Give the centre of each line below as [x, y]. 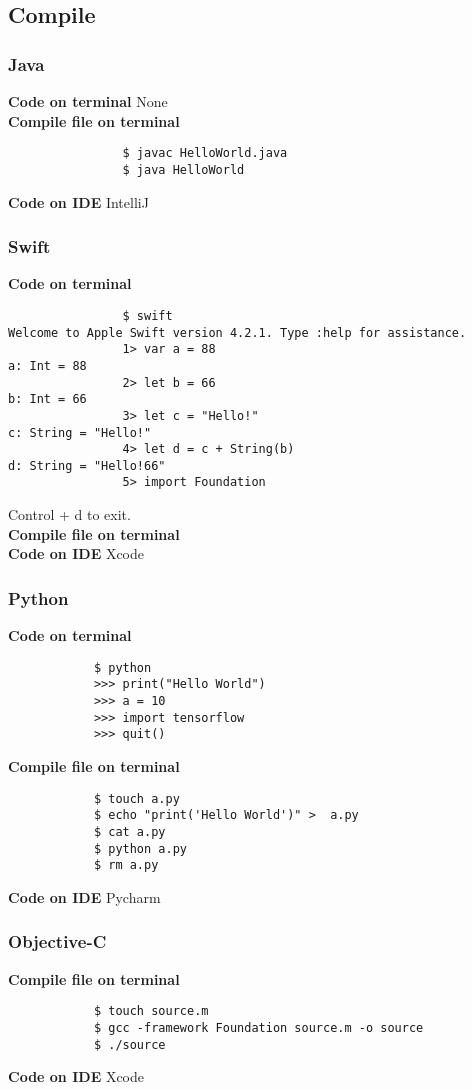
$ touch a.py [136, 798]
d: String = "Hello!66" [87, 465]
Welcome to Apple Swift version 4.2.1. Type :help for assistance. [237, 332]
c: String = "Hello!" [80, 432]
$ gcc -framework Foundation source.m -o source [258, 1027]
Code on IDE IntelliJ [78, 201]
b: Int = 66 [47, 399]
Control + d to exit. [69, 514]
